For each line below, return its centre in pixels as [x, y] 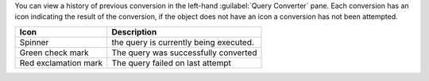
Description [134, 31]
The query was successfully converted [184, 53]
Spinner [34, 42]
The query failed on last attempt [172, 63]
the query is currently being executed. [183, 42]
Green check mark [54, 53]
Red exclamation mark [61, 63]
